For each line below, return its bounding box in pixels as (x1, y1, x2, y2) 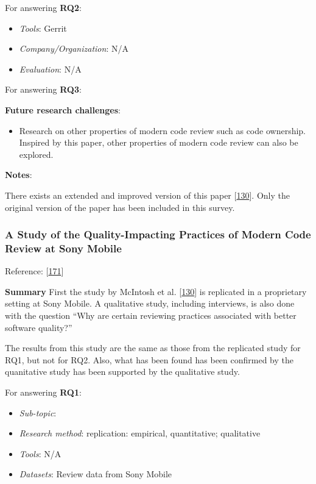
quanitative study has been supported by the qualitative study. (5, 365, 240, 378)
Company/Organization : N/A (19, 42, 128, 55)
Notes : (5, 168, 32, 181)
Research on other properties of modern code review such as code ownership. (19, 124, 306, 137)
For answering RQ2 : (5, 1, 82, 13)
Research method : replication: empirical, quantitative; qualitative (19, 427, 261, 440)
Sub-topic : (19, 406, 57, 419)
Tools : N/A (19, 447, 61, 460)
